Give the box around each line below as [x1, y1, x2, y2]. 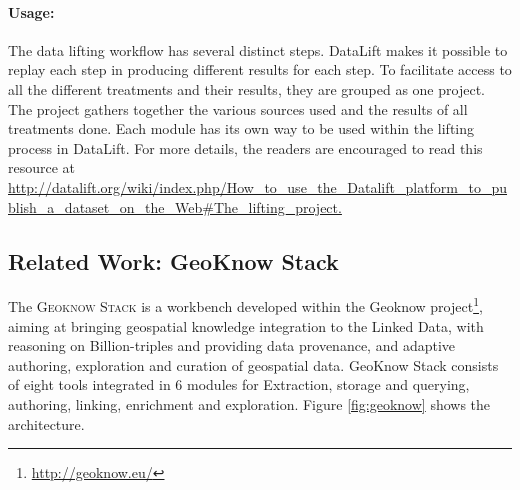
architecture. [8, 413, 85, 434]
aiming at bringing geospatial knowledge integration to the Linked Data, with [8, 315, 484, 336]
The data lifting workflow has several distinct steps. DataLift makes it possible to [8, 39, 508, 60]
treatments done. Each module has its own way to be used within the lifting [8, 118, 475, 139]
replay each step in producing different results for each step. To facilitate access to [8, 59, 512, 80]
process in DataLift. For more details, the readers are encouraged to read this [8, 137, 483, 158]
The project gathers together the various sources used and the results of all [8, 98, 468, 119]
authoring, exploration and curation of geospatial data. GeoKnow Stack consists [8, 354, 499, 375]
